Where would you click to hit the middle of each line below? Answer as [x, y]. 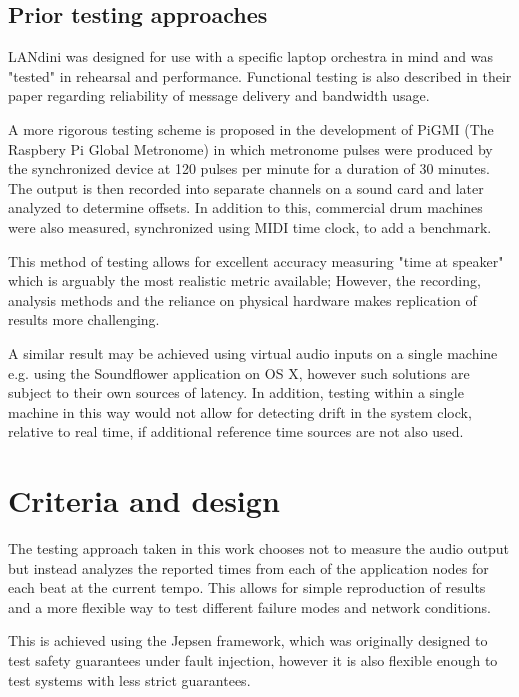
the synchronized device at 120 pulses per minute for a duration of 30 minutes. [249, 168]
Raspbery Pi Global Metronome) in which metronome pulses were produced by [250, 148]
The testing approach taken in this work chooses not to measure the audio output [258, 548]
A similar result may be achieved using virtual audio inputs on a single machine [253, 352]
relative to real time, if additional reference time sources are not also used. [236, 431]
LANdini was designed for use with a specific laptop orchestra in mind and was [250, 56]
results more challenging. [84, 319]
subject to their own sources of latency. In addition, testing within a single [236, 392]
